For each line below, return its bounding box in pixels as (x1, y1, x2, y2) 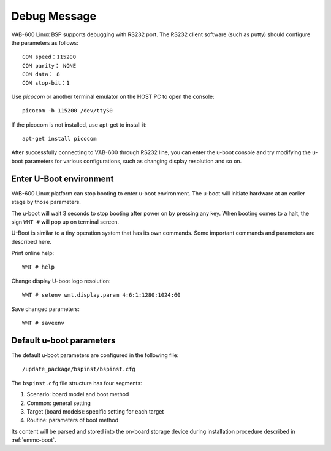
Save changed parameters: (11, 305, 80, 313)
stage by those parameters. (11, 198, 81, 206)
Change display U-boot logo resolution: (11, 277, 111, 284)
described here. (11, 238, 51, 245)
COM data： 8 (22, 71, 61, 78)
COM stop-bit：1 (22, 79, 70, 86)
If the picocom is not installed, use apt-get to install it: (11, 120, 147, 128)
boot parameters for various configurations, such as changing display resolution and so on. (11, 157, 242, 165)
